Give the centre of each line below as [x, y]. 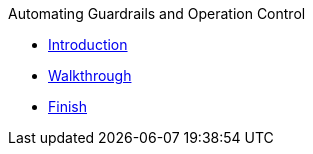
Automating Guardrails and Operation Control [157, 13]
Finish [67, 106]
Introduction [88, 44]
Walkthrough [90, 75]
